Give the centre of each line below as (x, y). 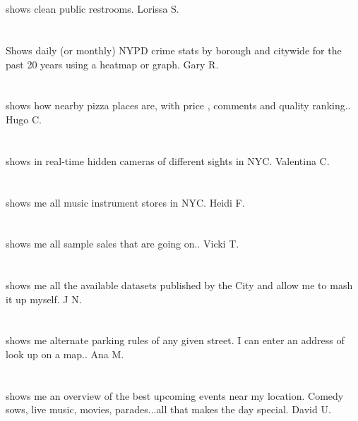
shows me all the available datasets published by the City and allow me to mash (179, 285)
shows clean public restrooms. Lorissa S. (93, 9)
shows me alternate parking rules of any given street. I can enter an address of (175, 340)
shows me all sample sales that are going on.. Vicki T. (123, 244)
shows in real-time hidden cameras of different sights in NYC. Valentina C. (168, 160)
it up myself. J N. (44, 299)
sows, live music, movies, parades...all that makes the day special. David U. (168, 409)
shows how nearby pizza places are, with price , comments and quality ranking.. (178, 105)
